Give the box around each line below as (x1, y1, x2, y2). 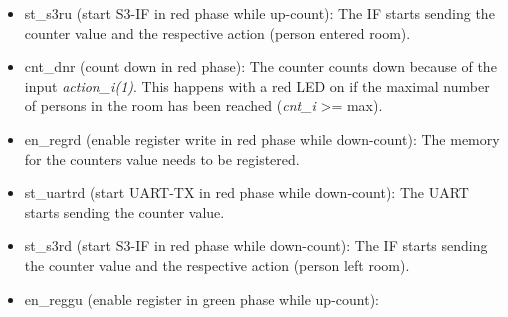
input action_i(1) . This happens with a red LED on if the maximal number (24, 75, 490, 96)
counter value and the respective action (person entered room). (24, 22, 411, 43)
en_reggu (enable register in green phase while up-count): (24, 288, 379, 309)
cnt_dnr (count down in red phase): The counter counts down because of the (24, 56, 497, 77)
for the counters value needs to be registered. (24, 148, 300, 169)
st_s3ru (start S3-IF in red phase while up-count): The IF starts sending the (24, 3, 495, 23)
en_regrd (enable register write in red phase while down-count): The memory (24, 128, 500, 149)
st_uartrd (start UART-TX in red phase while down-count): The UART (24, 182, 469, 203)
